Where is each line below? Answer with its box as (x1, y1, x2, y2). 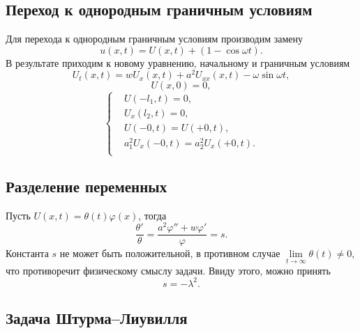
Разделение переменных (6, 175, 167, 196)
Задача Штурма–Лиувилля (6, 307, 188, 328)
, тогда (138, 208, 167, 222)
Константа (6, 246, 49, 261)
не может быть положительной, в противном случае (59, 246, 280, 261)
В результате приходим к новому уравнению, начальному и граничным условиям (6, 55, 350, 70)
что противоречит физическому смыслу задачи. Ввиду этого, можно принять (6, 263, 331, 277)
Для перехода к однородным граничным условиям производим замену (6, 31, 303, 46)
